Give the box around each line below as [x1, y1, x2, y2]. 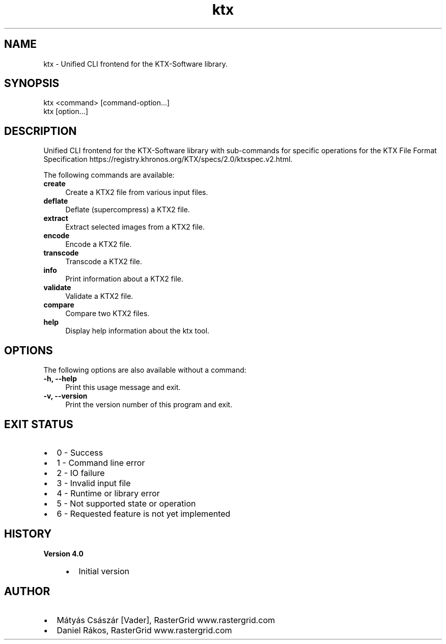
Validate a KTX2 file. [65, 292, 133, 301]
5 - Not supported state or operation [57, 498, 196, 509]
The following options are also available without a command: [43, 366, 246, 375]
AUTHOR [4, 585, 50, 598]
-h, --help [43, 374, 77, 383]
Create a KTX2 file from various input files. [65, 188, 208, 197]
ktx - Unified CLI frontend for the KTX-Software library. [43, 59, 228, 68]
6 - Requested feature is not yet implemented [57, 508, 231, 519]
